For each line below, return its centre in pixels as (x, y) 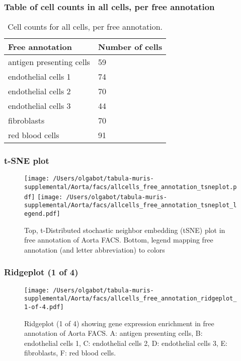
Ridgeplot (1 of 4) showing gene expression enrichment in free (119, 323)
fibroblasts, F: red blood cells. (70, 353)
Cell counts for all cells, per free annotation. (85, 27)
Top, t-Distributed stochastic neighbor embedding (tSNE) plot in (125, 230)
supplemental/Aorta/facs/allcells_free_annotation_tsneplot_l (131, 205)
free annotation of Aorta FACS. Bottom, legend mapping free (119, 240)
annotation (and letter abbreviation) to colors (95, 249)
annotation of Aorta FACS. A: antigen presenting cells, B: (113, 333)
